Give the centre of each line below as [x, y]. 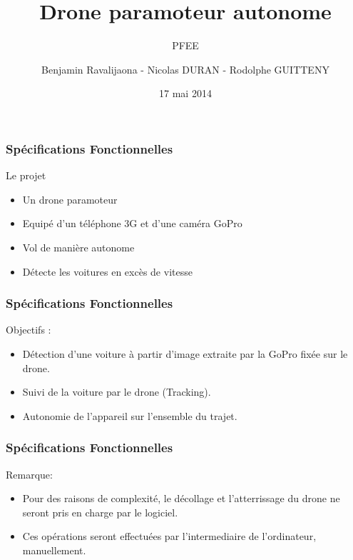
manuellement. [54, 550]
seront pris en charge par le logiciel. [100, 512]
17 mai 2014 [185, 93]
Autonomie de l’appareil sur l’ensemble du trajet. [130, 415]
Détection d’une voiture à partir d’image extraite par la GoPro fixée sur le [185, 353]
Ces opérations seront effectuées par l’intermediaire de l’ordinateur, [169, 536]
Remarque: [29, 474]
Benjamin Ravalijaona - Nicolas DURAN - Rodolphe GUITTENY [185, 69]
